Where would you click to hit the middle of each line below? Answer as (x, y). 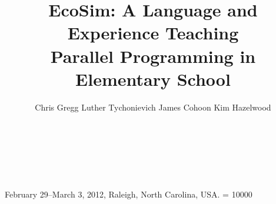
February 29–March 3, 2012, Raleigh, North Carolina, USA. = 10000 (129, 194)
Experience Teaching (153, 33)
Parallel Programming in (153, 56)
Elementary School (153, 78)
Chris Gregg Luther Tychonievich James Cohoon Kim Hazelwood (153, 107)
